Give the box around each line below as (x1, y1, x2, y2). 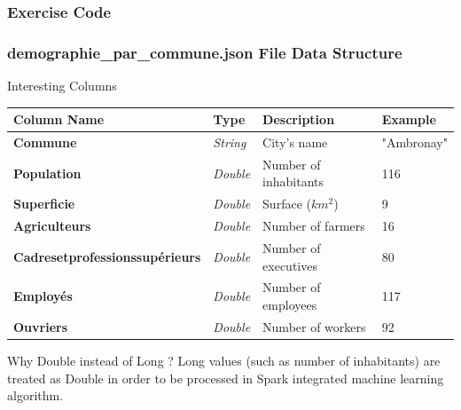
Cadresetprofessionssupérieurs (13, 247, 201, 265)
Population (13, 163, 82, 182)
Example (381, 110, 436, 129)
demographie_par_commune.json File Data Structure (7, 41, 402, 63)
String (213, 133, 246, 151)
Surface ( (262, 194, 311, 213)
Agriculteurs (13, 217, 91, 235)
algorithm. (7, 386, 64, 405)
